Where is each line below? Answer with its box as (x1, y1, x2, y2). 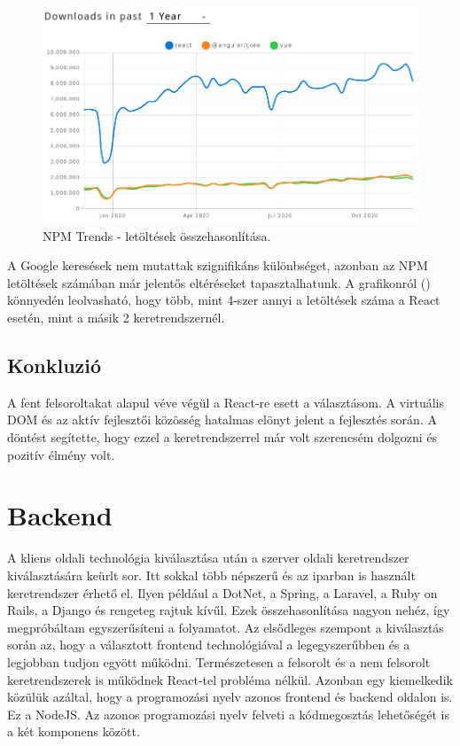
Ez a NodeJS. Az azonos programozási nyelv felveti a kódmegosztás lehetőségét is (7, 704, 450, 723)
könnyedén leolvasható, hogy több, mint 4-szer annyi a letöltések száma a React (7, 291, 441, 309)
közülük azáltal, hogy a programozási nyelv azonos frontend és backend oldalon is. (7, 688, 453, 706)
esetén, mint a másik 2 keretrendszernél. (7, 308, 225, 327)
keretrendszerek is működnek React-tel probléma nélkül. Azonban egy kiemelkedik (7, 670, 453, 688)
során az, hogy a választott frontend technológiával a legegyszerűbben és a (7, 635, 410, 654)
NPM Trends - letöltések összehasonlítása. (43, 226, 271, 245)
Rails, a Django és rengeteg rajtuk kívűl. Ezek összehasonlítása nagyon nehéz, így (7, 601, 450, 619)
